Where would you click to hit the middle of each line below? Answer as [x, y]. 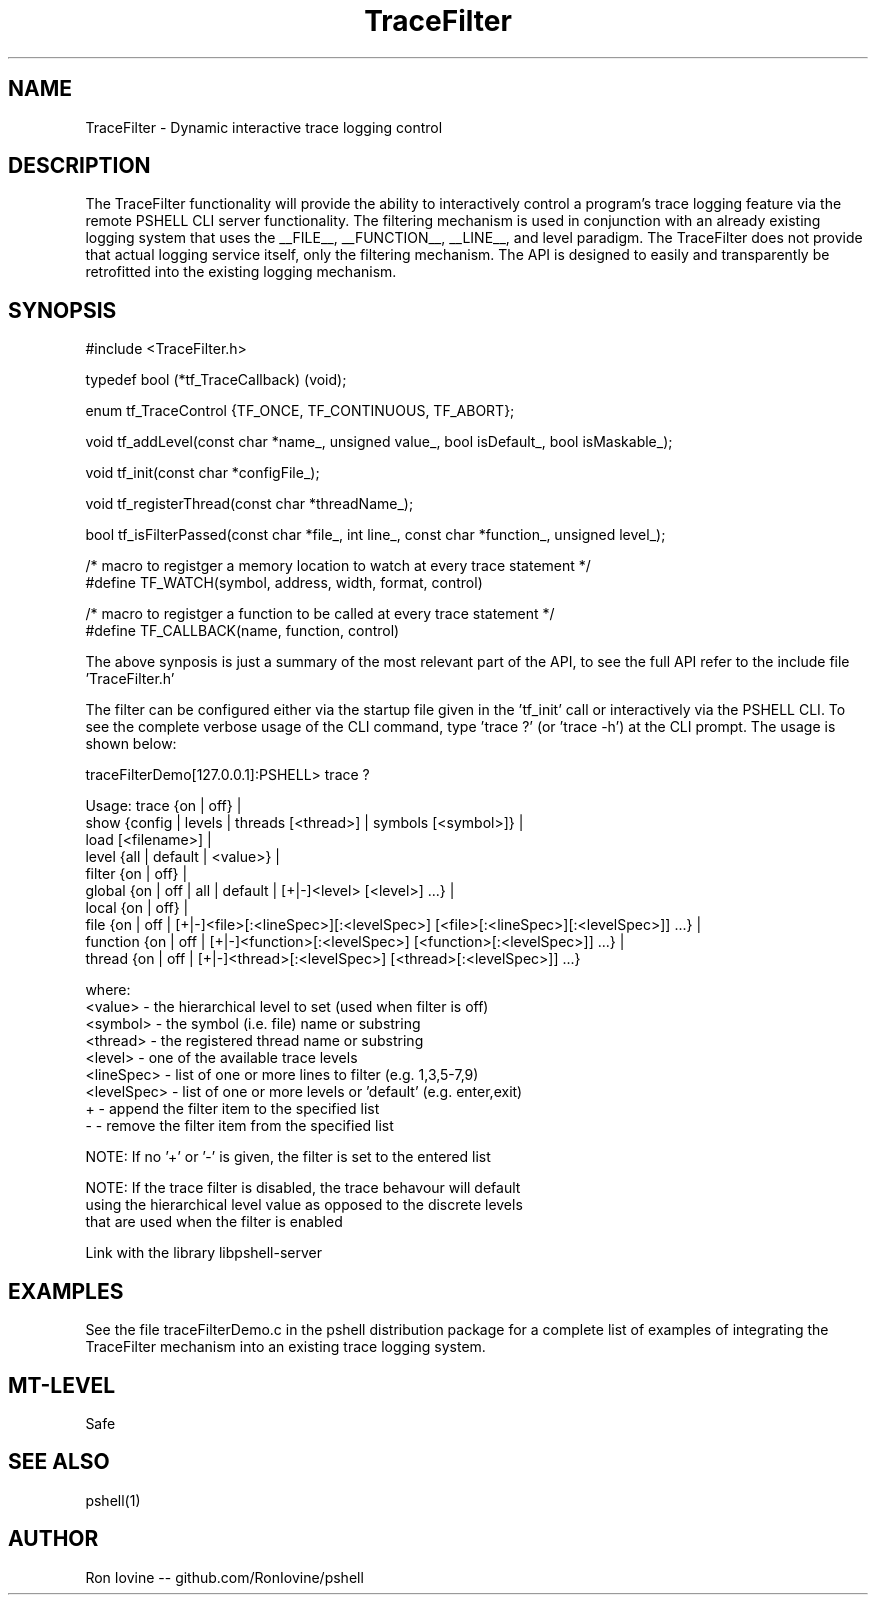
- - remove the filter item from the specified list [239, 1126]
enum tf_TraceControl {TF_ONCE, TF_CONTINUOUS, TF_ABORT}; [300, 411]
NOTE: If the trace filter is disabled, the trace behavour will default [303, 1188]
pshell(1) [113, 1500]
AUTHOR [53, 1539]
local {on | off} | [137, 908]
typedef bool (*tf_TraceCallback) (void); [216, 380]
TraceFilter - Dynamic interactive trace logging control [264, 127]
